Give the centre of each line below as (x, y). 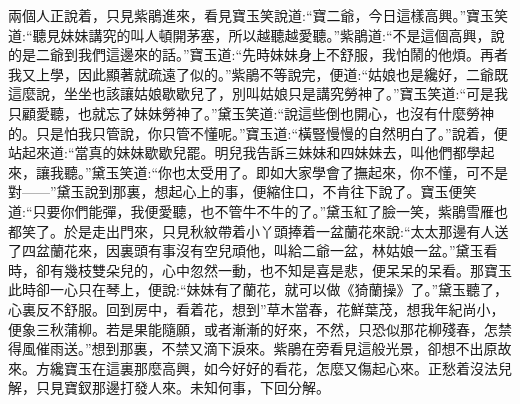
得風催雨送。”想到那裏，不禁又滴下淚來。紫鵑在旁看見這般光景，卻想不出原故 (260, 348)
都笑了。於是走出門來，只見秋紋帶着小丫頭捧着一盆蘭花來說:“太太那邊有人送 (258, 230)
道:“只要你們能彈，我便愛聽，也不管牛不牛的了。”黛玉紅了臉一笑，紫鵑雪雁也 (258, 210)
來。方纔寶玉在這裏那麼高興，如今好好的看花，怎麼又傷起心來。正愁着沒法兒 (260, 367)
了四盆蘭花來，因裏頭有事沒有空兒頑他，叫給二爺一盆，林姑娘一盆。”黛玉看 (253, 250)
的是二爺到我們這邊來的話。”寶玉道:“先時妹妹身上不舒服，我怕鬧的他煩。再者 (258, 54)
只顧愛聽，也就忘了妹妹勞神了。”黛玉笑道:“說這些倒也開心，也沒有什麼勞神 (251, 112)
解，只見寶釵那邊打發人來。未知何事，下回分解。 (169, 387)
